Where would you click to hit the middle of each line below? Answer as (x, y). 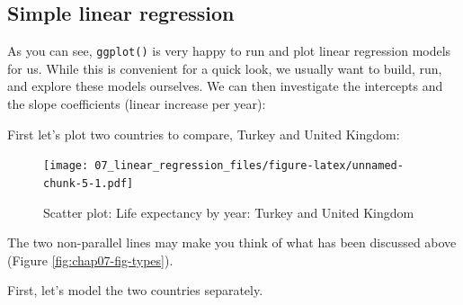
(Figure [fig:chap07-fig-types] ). (90, 260)
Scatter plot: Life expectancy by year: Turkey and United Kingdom (229, 212)
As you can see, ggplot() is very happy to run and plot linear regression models (229, 51)
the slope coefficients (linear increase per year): (137, 104)
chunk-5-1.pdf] (89, 183)
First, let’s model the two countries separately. (135, 290)
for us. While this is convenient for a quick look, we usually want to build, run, (225, 68)
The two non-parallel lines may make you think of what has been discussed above (232, 242)
